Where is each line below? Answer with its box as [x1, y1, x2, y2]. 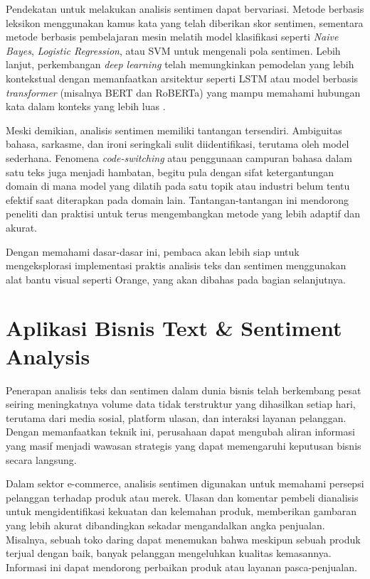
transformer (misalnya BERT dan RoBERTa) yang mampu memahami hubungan [6, 85, 361, 99]
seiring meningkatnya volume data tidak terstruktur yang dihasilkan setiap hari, [6, 396, 356, 411]
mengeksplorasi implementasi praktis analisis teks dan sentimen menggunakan [6, 258, 347, 273]
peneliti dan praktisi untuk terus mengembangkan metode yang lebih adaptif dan [6, 206, 361, 221]
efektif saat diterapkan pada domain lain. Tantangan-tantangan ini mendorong [6, 192, 349, 207]
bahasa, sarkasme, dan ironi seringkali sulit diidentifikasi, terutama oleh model [6, 136, 349, 151]
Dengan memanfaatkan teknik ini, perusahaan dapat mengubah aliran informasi [6, 424, 355, 439]
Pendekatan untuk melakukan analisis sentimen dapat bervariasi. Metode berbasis [6, 1, 364, 16]
